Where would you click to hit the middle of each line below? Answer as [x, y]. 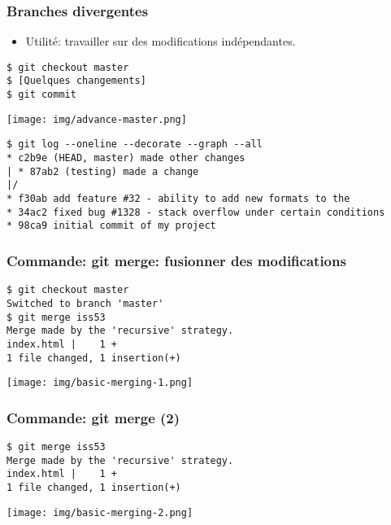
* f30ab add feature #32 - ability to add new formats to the [178, 199]
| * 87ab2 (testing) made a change [103, 171]
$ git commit [41, 95]
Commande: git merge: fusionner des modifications [176, 260]
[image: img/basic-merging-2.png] [100, 512]
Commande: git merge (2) [93, 417]
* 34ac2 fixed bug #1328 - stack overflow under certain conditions [196, 212]
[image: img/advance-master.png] [97, 119]
